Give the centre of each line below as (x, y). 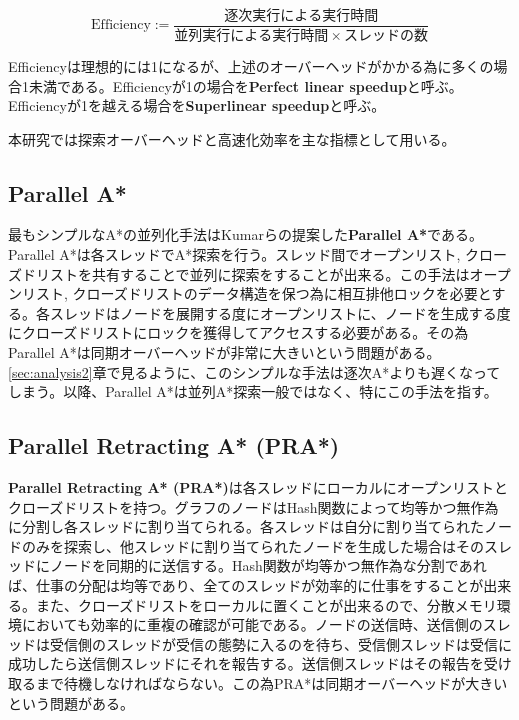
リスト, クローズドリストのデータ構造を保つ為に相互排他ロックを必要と (256, 293)
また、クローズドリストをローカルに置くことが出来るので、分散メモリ (266, 604)
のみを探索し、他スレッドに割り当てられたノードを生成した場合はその (252, 545)
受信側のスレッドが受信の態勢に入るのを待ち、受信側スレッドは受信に (280, 643)
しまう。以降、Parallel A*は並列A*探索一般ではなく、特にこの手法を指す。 (253, 391)
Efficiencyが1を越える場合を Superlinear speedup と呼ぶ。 (197, 105)
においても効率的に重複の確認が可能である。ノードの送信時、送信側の (252, 624)
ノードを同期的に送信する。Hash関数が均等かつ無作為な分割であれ (268, 565)
